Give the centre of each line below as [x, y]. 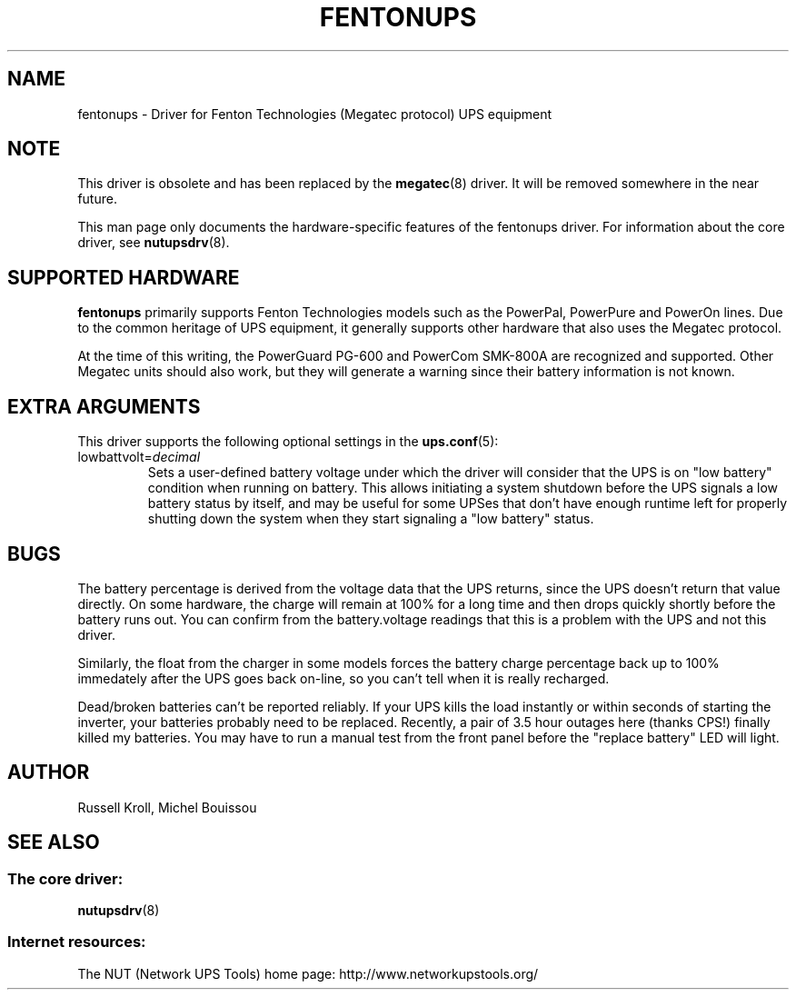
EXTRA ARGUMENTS [104, 406]
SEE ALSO [54, 842]
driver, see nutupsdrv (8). [154, 243]
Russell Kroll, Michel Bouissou [167, 807]
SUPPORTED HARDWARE [124, 277]
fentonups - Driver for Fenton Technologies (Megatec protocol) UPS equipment [315, 114]
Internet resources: [77, 942]
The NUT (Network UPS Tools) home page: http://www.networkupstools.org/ [308, 973]
